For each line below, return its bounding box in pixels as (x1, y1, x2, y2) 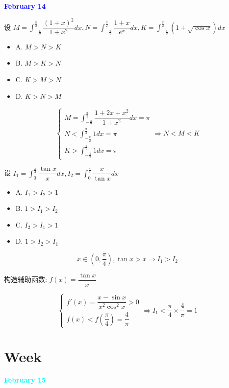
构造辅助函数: (4, 274, 47, 284)
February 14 (4, 1, 46, 11)
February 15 (4, 375, 46, 385)
